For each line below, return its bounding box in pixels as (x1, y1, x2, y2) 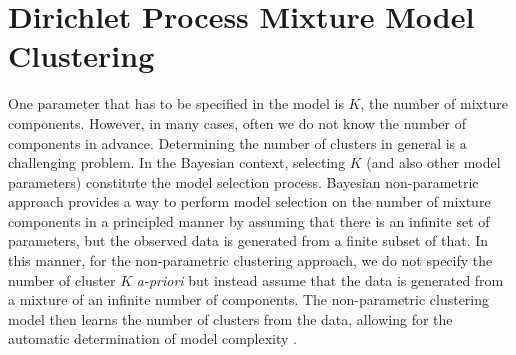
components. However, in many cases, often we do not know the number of (8, 112, 466, 133)
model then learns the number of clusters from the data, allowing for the (8, 308, 453, 329)
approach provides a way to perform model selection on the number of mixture (8, 191, 491, 212)
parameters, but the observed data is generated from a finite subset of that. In (8, 230, 489, 251)
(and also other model (366, 152, 501, 173)
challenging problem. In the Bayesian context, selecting (8, 152, 346, 173)
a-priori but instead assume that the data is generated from (136, 269, 504, 290)
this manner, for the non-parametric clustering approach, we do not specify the (8, 250, 493, 271)
